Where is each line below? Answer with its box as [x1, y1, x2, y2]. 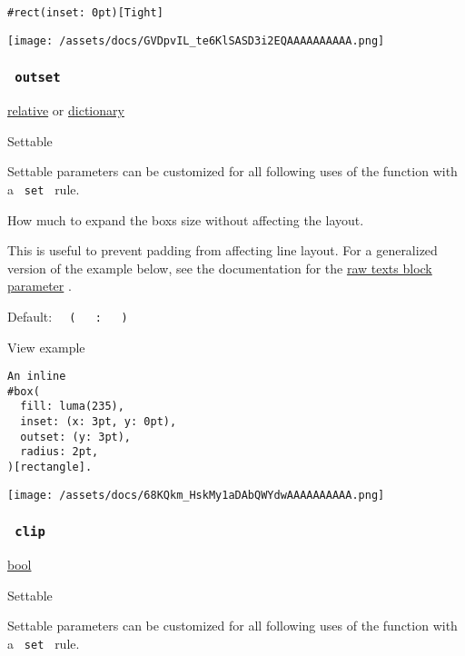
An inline [7, 370, 66, 383]
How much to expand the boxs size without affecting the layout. [7, 210, 364, 229]
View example [7, 337, 85, 356]
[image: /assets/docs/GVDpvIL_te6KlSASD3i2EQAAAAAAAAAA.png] [7, 34, 385, 47]
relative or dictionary [7, 101, 124, 120]
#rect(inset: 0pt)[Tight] [7, 6, 163, 19]
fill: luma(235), [20, 400, 124, 413]
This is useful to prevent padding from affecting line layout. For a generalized [7, 241, 438, 260]
